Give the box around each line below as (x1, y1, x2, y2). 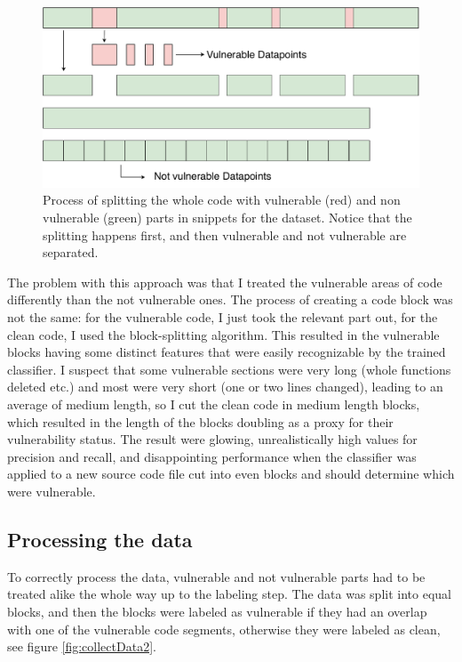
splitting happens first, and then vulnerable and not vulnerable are (43, 225, 407, 244)
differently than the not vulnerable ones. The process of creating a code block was (7, 290, 453, 309)
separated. (43, 243, 99, 262)
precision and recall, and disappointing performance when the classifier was (7, 447, 417, 465)
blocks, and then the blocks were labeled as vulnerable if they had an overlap (7, 601, 427, 620)
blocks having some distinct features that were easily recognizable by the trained (7, 343, 446, 361)
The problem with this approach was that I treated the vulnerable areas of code (7, 272, 442, 291)
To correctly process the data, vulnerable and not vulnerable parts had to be (7, 567, 426, 585)
